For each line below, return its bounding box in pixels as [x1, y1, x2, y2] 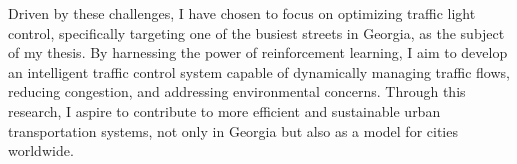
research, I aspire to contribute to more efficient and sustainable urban [8, 100, 441, 121]
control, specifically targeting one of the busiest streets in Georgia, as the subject [8, 22, 505, 43]
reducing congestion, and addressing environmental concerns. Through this [8, 81, 466, 102]
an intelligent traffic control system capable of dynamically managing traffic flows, [8, 61, 510, 82]
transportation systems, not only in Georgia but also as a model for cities [8, 120, 458, 141]
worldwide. [8, 140, 74, 161]
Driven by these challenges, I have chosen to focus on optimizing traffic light [8, 3, 476, 23]
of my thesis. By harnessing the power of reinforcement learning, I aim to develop [8, 42, 508, 63]
